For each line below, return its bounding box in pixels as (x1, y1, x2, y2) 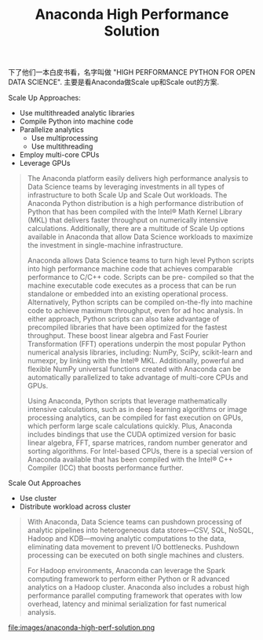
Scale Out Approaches (8, 478, 82, 488)
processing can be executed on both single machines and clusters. (27, 550, 245, 560)
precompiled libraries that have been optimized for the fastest (27, 322, 228, 332)
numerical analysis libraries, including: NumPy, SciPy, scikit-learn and (27, 348, 253, 357)
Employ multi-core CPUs (19, 150, 100, 160)
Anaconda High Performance (35, 6, 229, 24)
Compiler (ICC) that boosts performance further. (27, 463, 184, 473)
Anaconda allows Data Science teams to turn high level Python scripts (27, 256, 254, 265)
